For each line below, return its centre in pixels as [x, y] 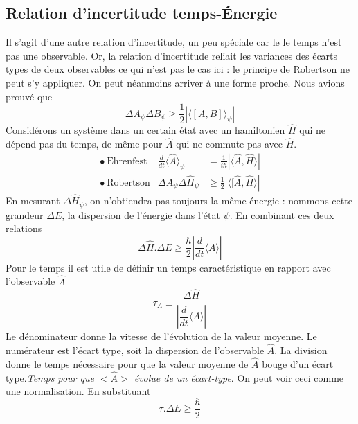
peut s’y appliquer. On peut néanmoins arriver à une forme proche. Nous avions [175, 82]
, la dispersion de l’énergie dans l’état [141, 214]
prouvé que [29, 96]
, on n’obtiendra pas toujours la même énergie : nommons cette [218, 201]
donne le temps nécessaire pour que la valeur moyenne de [127, 363]
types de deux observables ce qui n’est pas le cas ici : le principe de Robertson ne [178, 69]
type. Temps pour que [50, 377]
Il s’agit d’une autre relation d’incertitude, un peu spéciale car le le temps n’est [174, 42]
